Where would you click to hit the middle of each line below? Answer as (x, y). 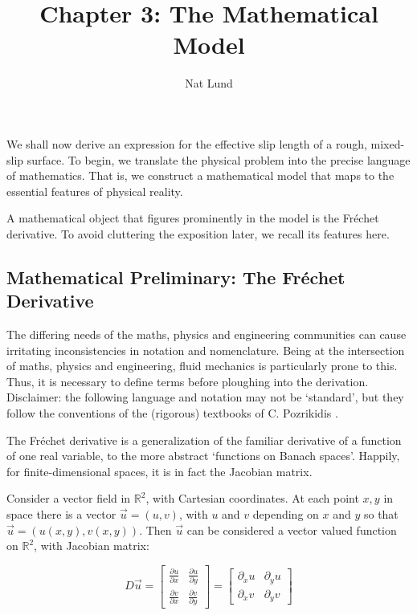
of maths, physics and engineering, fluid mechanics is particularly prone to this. (202, 366)
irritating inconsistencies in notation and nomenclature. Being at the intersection (206, 350)
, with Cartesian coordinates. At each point (252, 498)
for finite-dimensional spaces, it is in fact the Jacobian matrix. (159, 471)
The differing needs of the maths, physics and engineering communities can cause (206, 334)
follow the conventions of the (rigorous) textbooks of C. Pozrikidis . (172, 413)
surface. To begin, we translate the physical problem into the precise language (219, 159)
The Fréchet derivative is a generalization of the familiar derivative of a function (204, 440)
